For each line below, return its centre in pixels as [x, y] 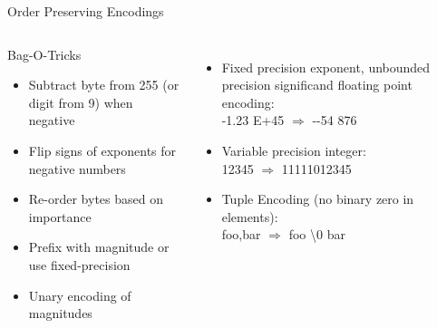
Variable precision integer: [294, 150]
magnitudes [60, 313]
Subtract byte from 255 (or [104, 85]
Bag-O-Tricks [44, 54]
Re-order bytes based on [96, 199]
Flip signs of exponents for [102, 150]
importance [60, 216]
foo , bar [241, 234]
